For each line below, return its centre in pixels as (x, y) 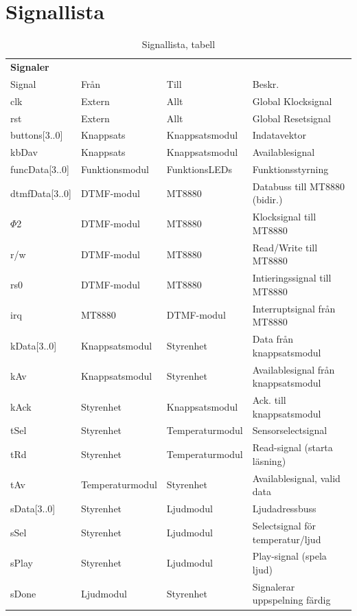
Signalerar (274, 586)
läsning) (269, 460)
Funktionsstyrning (290, 169)
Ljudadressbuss (284, 509)
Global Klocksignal (292, 101)
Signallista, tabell (178, 44)
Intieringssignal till (292, 278)
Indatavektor (279, 135)
